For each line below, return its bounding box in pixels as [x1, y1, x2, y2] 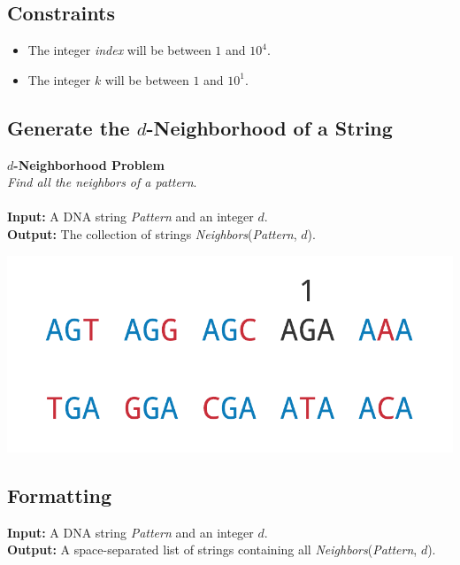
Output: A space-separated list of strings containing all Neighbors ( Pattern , [7, 540, 418, 559]
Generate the [7, 113, 130, 141]
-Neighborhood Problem [13, 155, 165, 174]
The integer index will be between [27, 41, 211, 59]
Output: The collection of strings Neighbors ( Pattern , [7, 224, 297, 243]
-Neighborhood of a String [146, 113, 393, 141]
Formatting [7, 481, 112, 508]
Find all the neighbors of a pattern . [7, 173, 197, 191]
